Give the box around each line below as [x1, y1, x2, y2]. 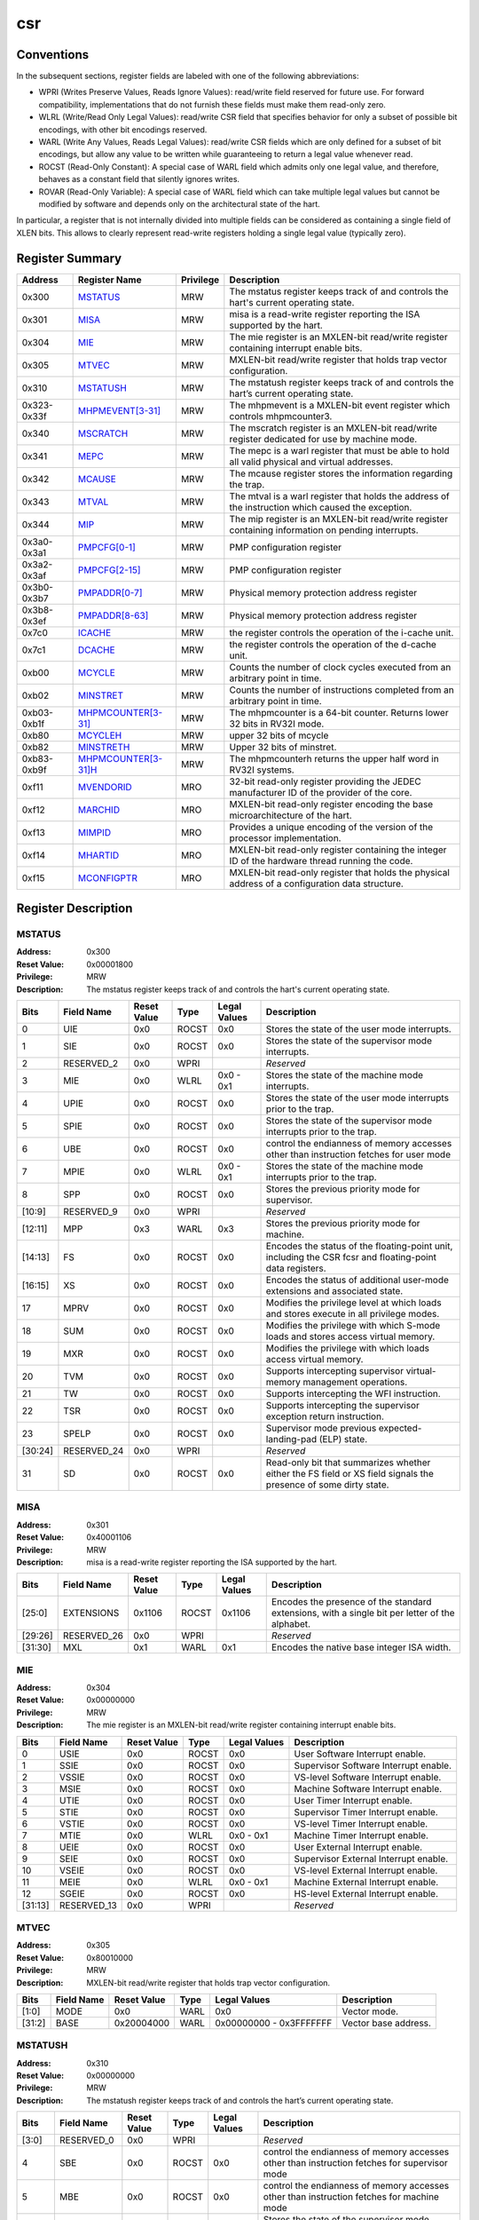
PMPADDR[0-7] [77, 586, 143, 599]
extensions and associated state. [265, 1284, 404, 1296]
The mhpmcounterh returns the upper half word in [229, 752, 439, 765]
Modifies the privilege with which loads [265, 1342, 430, 1354]
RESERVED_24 [63, 1444, 124, 1456]
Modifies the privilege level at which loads [265, 1296, 443, 1309]
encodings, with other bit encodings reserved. [38, 124, 208, 135]
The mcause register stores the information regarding [229, 467, 453, 480]
